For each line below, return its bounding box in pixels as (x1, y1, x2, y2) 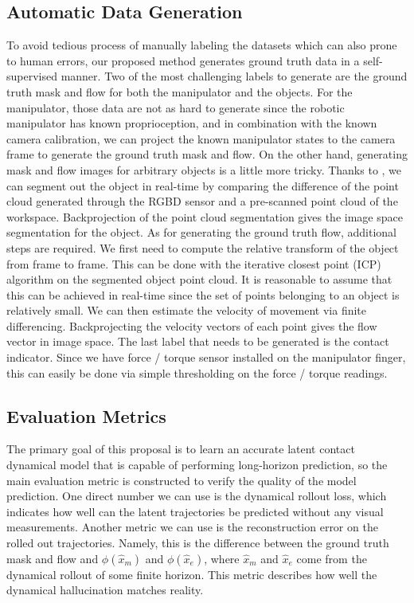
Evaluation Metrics (6, 403, 166, 428)
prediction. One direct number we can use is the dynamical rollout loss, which (6, 487, 387, 504)
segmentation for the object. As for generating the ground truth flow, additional (6, 224, 397, 241)
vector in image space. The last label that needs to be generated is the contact (6, 333, 389, 350)
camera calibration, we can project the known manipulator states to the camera (6, 130, 396, 147)
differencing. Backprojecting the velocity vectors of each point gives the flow (6, 317, 377, 334)
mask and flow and (6, 550, 99, 566)
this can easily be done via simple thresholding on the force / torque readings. (6, 364, 388, 381)
